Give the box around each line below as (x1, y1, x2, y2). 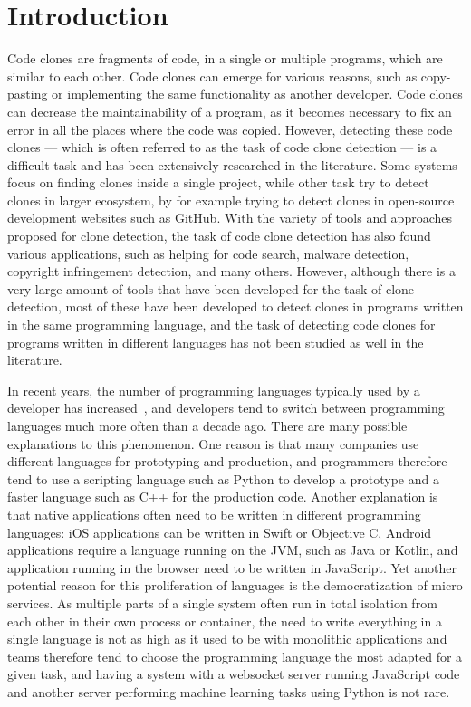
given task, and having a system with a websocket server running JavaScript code (7, 664, 460, 683)
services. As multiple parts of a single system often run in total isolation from (7, 593, 437, 612)
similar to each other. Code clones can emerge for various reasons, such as (7, 66, 418, 85)
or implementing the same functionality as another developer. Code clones (52, 84, 463, 103)
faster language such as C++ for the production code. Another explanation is (7, 487, 438, 506)
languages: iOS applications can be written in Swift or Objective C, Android (7, 522, 432, 541)
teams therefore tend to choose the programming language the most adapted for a (7, 646, 463, 665)
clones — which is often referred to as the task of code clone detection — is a (7, 138, 437, 157)
